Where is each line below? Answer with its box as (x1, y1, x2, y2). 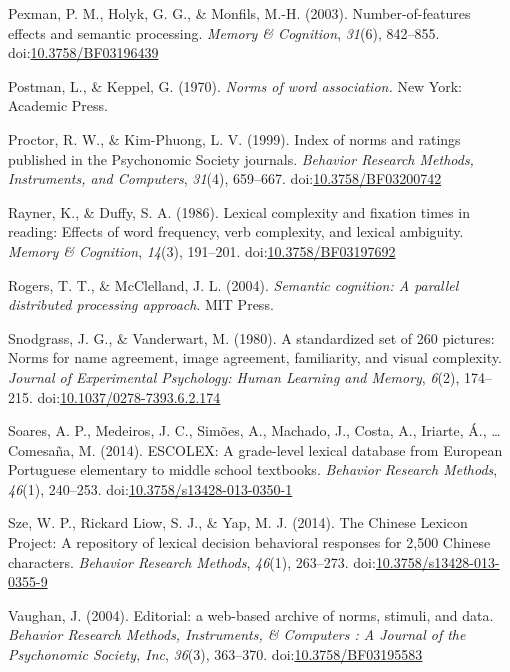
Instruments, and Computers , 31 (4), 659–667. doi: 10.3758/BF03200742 (8, 168, 442, 189)
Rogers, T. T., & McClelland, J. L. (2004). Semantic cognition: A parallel (8, 274, 459, 295)
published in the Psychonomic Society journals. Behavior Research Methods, (8, 148, 474, 169)
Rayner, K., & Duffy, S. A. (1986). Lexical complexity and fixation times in (8, 201, 470, 222)
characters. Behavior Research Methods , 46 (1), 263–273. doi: (8, 551, 376, 572)
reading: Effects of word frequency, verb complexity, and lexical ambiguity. (8, 221, 464, 242)
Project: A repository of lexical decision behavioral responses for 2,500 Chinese (8, 532, 491, 553)
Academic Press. (8, 95, 108, 116)
